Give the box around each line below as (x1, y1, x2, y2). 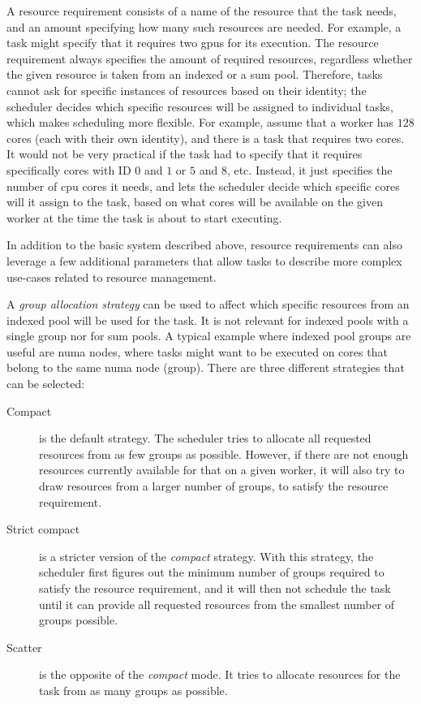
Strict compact (6, 520, 80, 538)
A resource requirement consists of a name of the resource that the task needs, (6, 2, 397, 19)
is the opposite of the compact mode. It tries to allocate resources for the (39, 666, 401, 683)
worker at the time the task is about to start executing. (6, 209, 282, 226)
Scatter (6, 638, 42, 655)
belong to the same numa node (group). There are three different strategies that (6, 359, 405, 376)
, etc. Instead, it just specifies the (226, 161, 393, 178)
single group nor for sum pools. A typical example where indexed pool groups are (6, 327, 411, 344)
